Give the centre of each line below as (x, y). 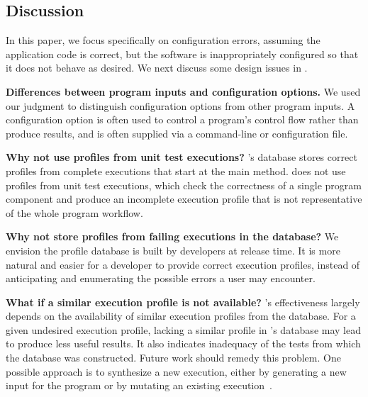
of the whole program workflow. (74, 212)
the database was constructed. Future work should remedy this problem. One (173, 358)
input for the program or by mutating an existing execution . (139, 385)
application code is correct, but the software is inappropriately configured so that (182, 54)
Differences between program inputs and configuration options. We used (183, 91)
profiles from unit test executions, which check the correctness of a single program (184, 185)
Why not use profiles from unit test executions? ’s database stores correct (182, 157)
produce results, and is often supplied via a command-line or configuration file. (177, 133)
